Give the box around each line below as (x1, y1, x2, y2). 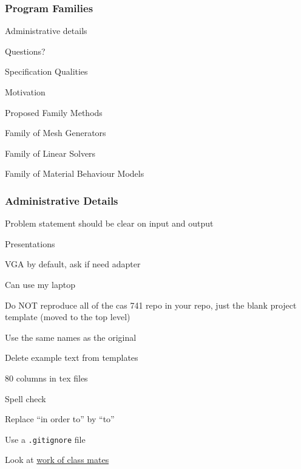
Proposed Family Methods (5, 106, 103, 118)
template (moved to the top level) (5, 310, 130, 323)
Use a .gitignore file (5, 433, 86, 445)
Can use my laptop (5, 278, 75, 290)
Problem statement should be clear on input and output (5, 217, 214, 230)
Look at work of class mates (5, 453, 109, 466)
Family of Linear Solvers (5, 146, 96, 159)
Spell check (5, 392, 46, 405)
